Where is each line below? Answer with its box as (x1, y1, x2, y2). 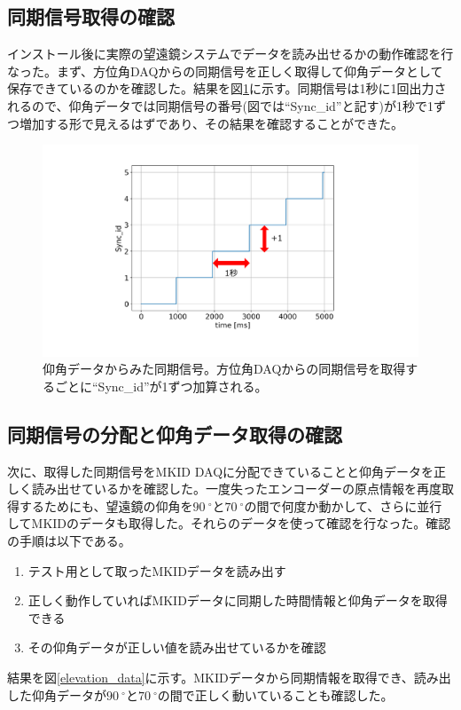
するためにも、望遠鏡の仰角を (19, 496, 193, 515)
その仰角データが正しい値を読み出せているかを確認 (27, 638, 326, 657)
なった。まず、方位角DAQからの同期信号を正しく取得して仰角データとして (7, 61, 443, 80)
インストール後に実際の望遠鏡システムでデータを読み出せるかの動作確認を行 (7, 44, 454, 63)
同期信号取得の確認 (7, 3, 175, 30)
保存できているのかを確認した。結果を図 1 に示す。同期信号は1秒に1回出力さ (7, 79, 447, 98)
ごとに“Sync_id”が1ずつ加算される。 (54, 376, 268, 395)
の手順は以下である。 (7, 532, 131, 550)
